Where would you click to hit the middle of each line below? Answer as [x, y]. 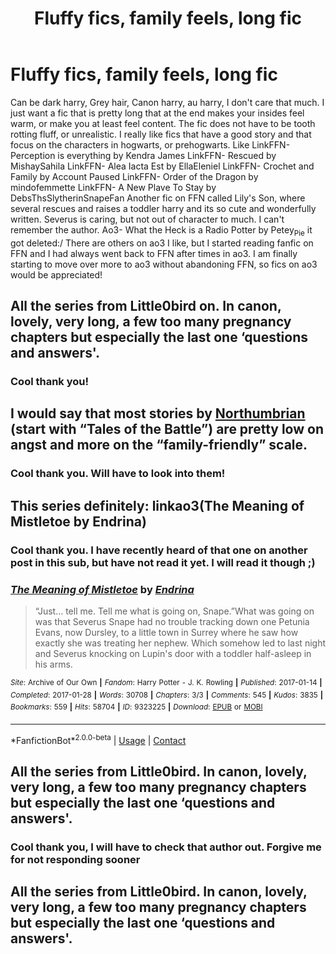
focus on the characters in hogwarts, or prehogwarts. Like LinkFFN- [150, 144]
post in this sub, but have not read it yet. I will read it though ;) [163, 562]
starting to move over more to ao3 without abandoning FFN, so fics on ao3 [164, 264]
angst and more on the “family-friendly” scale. [159, 445]
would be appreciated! [56, 274]
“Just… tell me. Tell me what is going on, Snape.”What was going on [174, 611]
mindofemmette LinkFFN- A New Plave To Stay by [113, 187]
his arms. [53, 664]
